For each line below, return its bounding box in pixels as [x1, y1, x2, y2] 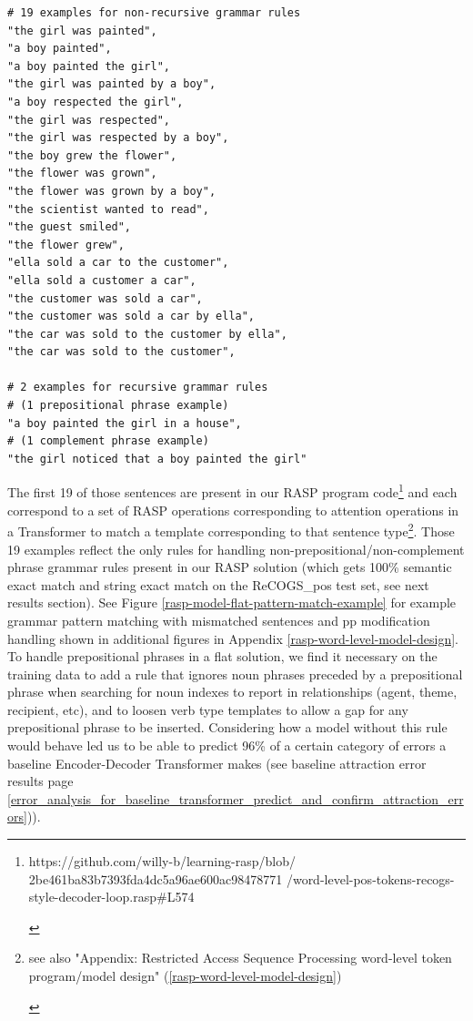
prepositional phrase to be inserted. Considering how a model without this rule [7, 718, 448, 737]
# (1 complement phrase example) [7, 434, 209, 448]
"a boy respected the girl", [7, 95, 184, 108]
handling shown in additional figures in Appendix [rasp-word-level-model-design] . [7, 628, 458, 648]
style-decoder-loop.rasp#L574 [28, 887, 195, 906]
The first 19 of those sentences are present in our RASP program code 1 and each [7, 480, 458, 502]
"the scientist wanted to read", [7, 202, 209, 216]
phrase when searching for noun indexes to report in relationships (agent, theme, [7, 682, 458, 701]
